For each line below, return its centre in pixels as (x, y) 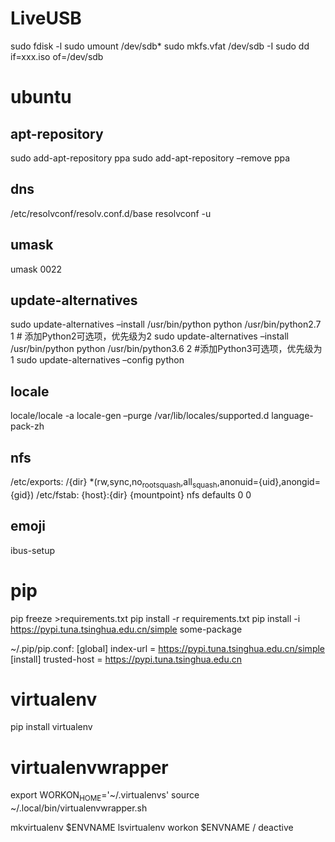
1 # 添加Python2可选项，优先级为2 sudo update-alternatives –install (149, 336)
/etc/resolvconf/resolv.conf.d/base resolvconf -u (111, 213)
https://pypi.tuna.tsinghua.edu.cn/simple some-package (126, 629)
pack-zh (27, 426)
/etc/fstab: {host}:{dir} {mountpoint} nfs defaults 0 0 (144, 494)
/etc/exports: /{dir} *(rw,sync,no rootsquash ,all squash (114, 483)
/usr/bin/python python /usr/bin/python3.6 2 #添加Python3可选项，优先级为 (166, 349)
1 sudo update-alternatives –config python (97, 360)
